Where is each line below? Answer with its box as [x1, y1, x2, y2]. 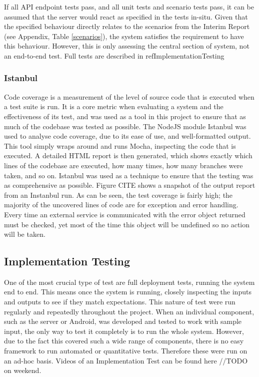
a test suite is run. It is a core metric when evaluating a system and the [4, 101, 223, 112]
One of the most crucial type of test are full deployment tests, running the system [4, 276, 255, 287]
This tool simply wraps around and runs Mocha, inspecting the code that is [4, 140, 236, 151]
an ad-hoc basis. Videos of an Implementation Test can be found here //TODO [4, 355, 248, 365]
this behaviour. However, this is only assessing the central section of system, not [4, 41, 249, 51]
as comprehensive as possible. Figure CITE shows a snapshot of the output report [4, 180, 255, 190]
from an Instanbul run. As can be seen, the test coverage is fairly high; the [4, 189, 233, 200]
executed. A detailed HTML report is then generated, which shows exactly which [4, 150, 252, 161]
